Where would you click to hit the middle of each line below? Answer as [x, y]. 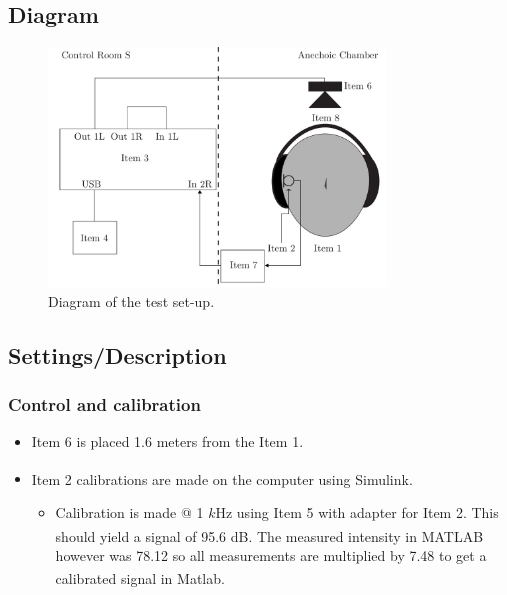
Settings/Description [117, 354]
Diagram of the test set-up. [131, 300]
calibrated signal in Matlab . [140, 578]
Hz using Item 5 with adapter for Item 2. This [357, 512]
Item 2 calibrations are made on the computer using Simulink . [222, 478]
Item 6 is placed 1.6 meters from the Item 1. [167, 441]
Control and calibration [104, 403]
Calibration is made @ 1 [129, 512]
